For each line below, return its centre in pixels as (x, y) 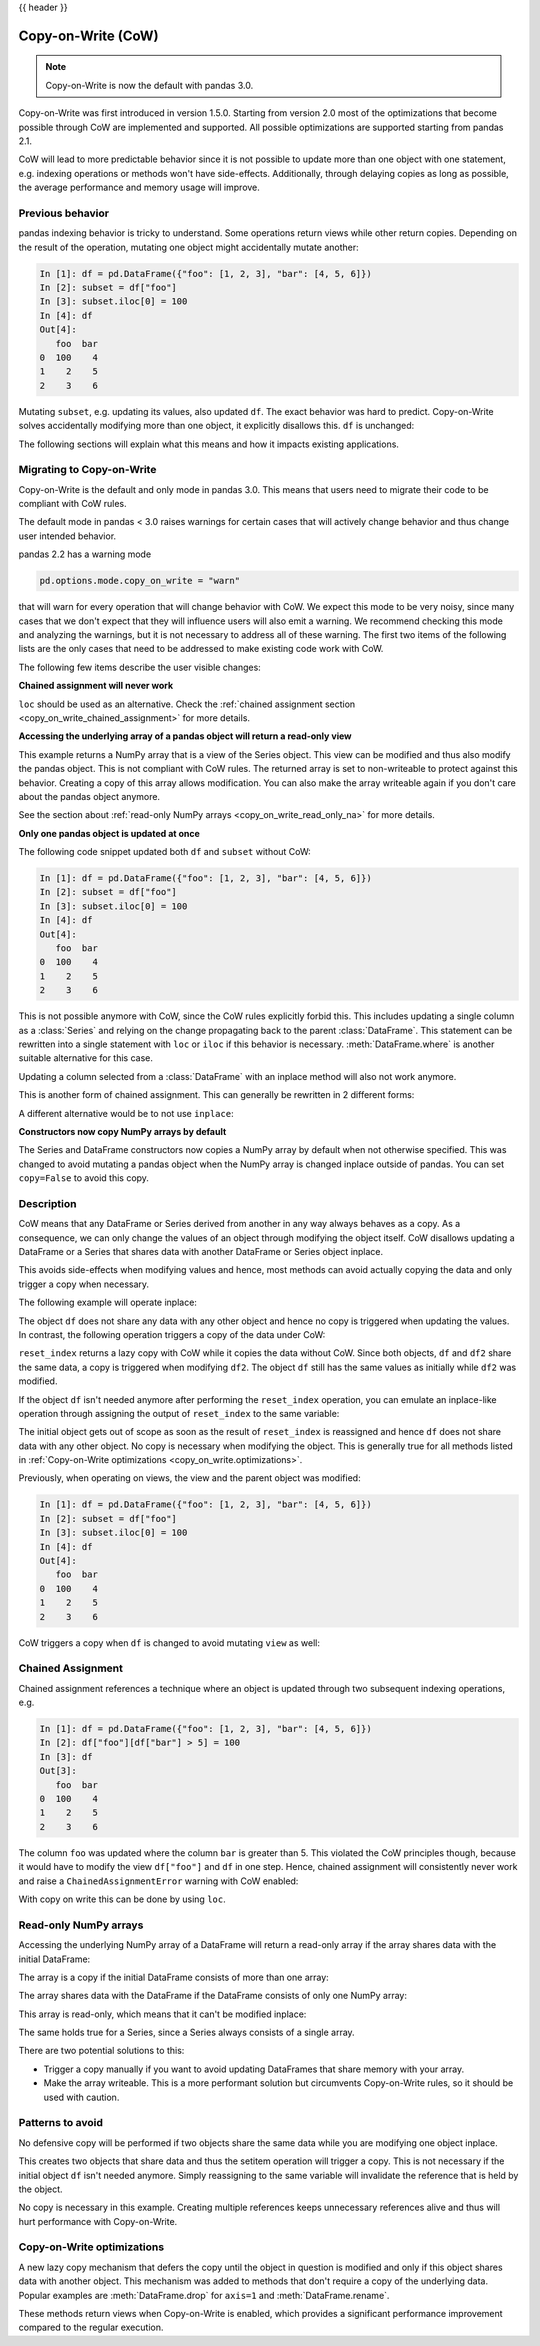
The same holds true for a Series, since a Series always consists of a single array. (186, 2032)
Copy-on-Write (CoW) (88, 35)
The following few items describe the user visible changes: (140, 667)
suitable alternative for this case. (86, 1058)
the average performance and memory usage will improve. (139, 187)
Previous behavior (64, 213)
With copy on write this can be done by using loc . (122, 1899)
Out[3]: (58, 1771)
